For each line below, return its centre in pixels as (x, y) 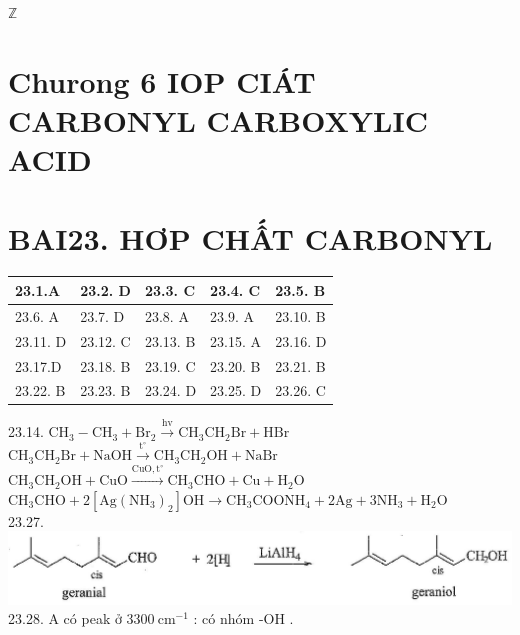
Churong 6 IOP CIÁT (162, 80)
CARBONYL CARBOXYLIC (218, 119)
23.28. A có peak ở (65, 618)
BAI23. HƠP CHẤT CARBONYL (250, 237)
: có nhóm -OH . (243, 618)
